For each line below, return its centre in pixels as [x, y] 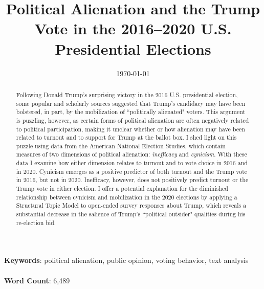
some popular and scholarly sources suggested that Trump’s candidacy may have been [131, 103]
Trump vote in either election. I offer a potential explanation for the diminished [122, 188]
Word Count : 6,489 [37, 280]
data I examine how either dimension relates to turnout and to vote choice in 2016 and [132, 163]
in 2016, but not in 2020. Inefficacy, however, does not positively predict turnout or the [132, 180]
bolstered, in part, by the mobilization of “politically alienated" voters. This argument [131, 112]
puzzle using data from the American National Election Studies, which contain [121, 146]
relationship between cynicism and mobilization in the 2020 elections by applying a [127, 197]
